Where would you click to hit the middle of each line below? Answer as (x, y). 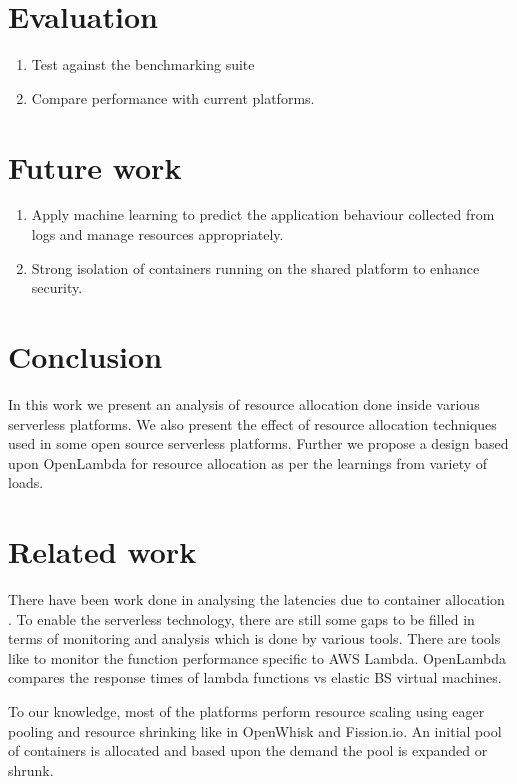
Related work (102, 551)
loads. (26, 482)
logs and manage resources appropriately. (157, 234)
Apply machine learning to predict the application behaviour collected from (263, 214)
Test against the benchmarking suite (143, 64)
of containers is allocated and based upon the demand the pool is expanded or (248, 750)
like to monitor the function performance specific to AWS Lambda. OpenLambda (257, 657)
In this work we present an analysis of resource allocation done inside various (244, 403)
